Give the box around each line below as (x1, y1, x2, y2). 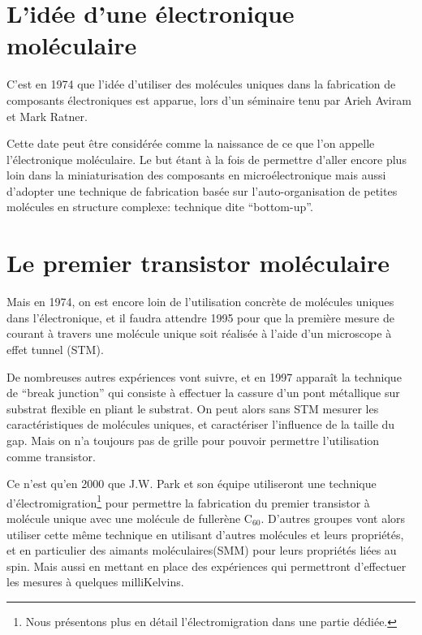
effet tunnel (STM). (6, 340, 104, 357)
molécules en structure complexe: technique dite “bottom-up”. (6, 198, 313, 215)
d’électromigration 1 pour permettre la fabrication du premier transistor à (6, 491, 370, 511)
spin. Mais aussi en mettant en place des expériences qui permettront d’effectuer (6, 557, 407, 574)
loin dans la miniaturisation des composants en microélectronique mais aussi (6, 166, 386, 184)
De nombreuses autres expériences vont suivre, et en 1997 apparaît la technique (6, 368, 402, 385)
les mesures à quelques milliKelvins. (6, 573, 184, 590)
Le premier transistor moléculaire (6, 246, 390, 279)
